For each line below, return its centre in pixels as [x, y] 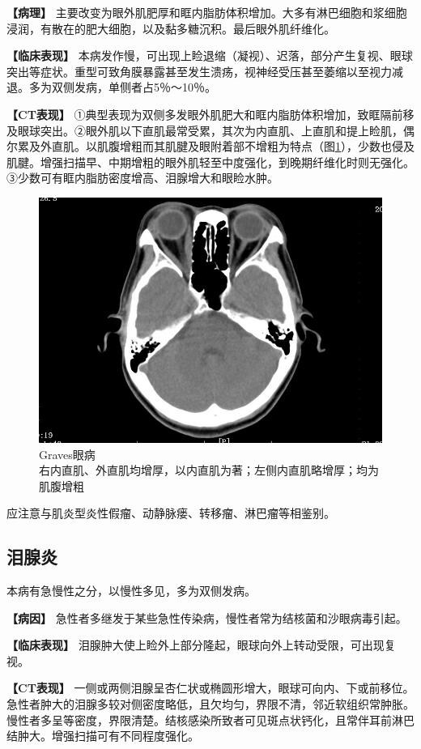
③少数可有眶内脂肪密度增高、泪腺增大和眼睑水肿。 [142, 178]
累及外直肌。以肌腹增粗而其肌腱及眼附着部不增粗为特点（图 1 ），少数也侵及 [216, 146]
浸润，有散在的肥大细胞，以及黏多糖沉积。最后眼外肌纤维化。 [171, 28]
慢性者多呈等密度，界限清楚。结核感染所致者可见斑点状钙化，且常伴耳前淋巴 [210, 719]
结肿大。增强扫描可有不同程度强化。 [103, 736]
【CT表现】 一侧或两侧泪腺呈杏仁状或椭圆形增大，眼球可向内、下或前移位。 [210, 688]
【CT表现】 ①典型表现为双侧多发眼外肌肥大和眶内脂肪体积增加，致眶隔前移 [210, 114]
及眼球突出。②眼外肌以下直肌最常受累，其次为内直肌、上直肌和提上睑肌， [205, 130]
